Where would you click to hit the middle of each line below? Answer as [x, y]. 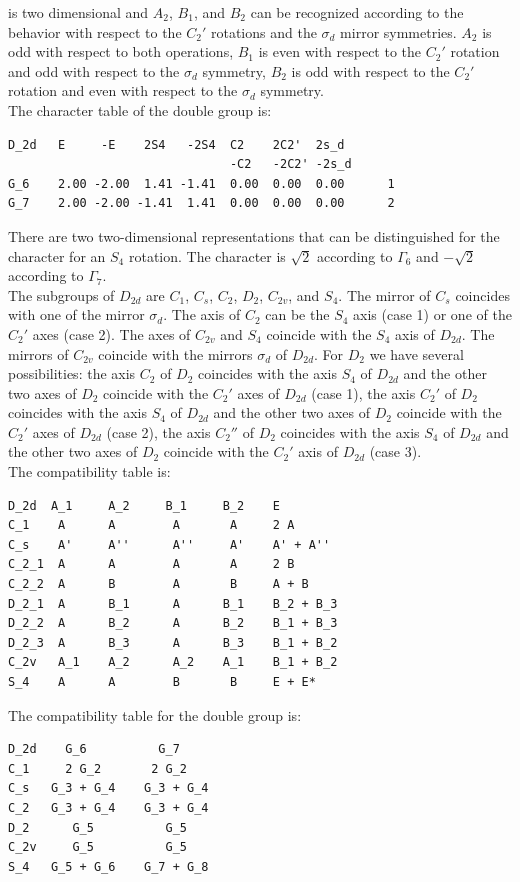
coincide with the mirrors [175, 353]
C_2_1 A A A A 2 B [151, 564]
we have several [416, 353]
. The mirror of [384, 294]
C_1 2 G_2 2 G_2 [97, 768]
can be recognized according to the [357, 12]
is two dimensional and [78, 12]
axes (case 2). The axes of [111, 333]
